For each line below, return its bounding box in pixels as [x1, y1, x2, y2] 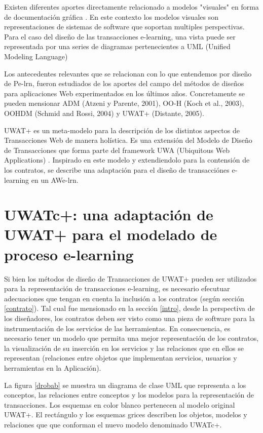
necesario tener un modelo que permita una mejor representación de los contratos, [4, 333, 259, 343]
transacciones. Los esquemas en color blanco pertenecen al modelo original [4, 399, 235, 410]
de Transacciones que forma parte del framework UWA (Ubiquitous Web [4, 144, 230, 155]
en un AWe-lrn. [31, 174, 79, 185]
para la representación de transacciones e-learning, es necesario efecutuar [4, 283, 230, 294]
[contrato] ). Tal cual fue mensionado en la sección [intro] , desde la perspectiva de [4, 303, 255, 313]
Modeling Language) [4, 51, 68, 61]
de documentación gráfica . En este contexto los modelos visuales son [4, 11, 218, 22]
